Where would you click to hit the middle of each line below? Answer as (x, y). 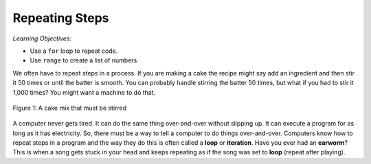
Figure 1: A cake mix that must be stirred (70, 108)
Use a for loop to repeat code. (74, 51)
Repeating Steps (61, 18)
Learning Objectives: (42, 38)
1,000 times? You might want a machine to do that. (84, 92)
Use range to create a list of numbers (83, 60)
